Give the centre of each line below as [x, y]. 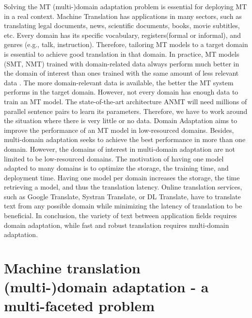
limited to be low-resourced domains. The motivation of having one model [114, 158]
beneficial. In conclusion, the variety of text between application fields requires [120, 215]
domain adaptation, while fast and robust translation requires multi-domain [117, 225]
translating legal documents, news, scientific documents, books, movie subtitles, [122, 25]
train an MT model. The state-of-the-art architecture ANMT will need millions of [126, 101]
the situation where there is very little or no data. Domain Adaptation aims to [121, 120]
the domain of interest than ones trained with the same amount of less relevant [121, 73]
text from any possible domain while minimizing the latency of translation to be [123, 206]
